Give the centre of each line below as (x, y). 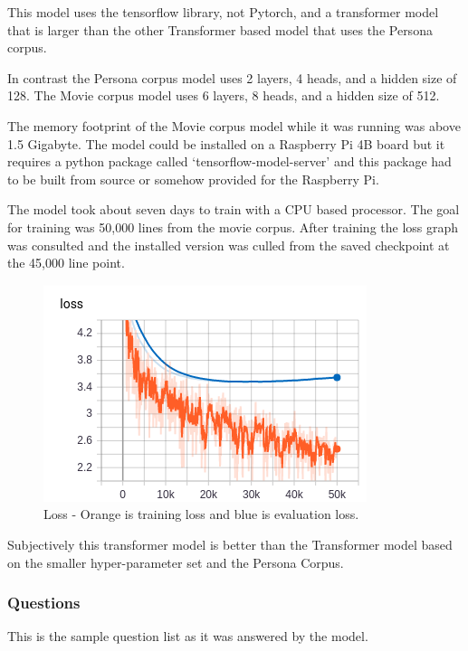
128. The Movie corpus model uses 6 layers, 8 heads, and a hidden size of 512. (224, 95)
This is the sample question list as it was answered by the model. (188, 636)
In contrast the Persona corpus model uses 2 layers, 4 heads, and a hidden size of (232, 77)
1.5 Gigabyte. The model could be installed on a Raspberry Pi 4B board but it (226, 143)
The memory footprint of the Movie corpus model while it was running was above (234, 125)
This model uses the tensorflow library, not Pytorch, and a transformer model (223, 12)
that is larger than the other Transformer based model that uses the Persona (220, 29)
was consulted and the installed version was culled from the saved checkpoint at (229, 245)
